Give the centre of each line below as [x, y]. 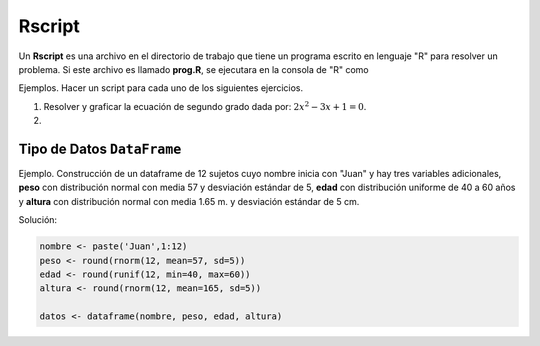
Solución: [38, 220]
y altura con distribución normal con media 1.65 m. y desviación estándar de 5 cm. [189, 201]
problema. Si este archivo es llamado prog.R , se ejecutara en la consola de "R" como [193, 69]
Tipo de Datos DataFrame [100, 148]
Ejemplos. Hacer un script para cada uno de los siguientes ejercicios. [161, 88]
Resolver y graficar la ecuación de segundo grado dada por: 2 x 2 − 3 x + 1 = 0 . [205, 106]
